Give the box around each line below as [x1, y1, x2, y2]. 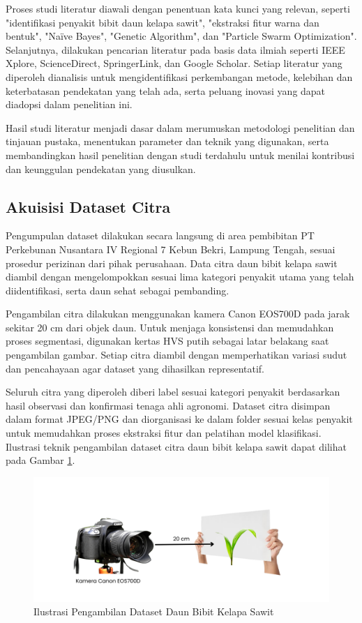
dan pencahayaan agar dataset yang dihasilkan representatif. [6, 361, 264, 375]
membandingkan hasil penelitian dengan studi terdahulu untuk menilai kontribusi [6, 147, 355, 162]
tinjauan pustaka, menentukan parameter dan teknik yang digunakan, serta [6, 134, 329, 149]
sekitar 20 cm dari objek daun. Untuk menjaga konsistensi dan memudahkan [6, 320, 334, 334]
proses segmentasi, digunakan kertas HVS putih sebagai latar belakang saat [6, 333, 329, 348]
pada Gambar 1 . [6, 453, 75, 467]
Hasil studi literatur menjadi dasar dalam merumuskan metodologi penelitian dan [6, 120, 355, 135]
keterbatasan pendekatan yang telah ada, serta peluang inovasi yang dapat [6, 83, 326, 98]
